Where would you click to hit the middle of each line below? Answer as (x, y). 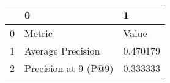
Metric (39, 33)
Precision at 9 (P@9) (69, 68)
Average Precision (62, 51)
